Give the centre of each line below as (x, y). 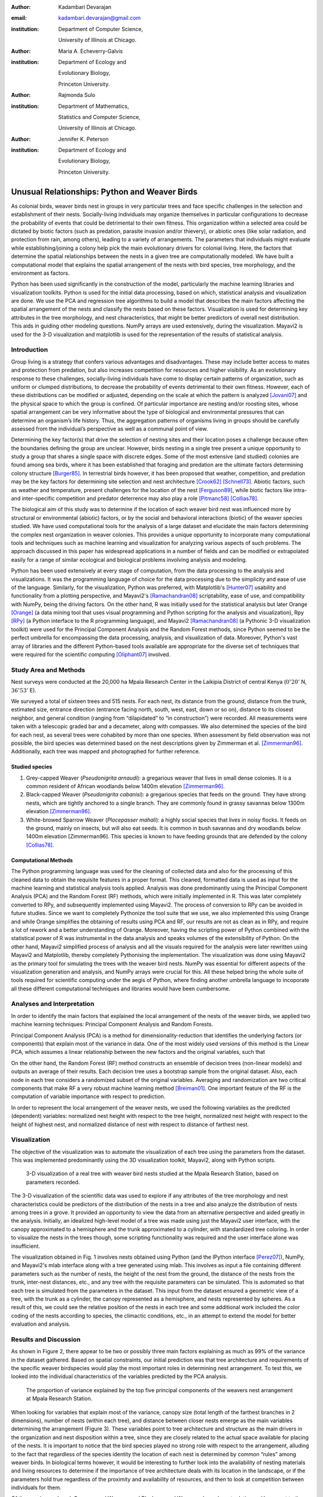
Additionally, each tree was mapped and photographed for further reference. (106, 751)
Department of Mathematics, (94, 106)
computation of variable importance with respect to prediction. (88, 1096)
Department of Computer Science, (101, 29)
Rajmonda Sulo (77, 95)
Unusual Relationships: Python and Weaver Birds (104, 192)
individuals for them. (36, 1487)
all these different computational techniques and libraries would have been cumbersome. (121, 989)
